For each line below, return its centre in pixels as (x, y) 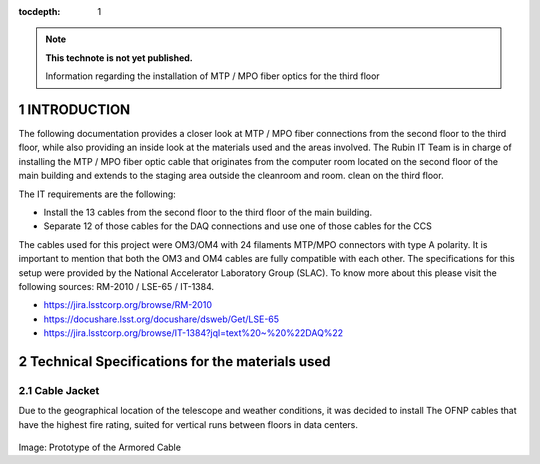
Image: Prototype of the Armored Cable (100, 447)
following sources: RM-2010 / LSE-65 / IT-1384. (116, 286)
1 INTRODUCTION (74, 109)
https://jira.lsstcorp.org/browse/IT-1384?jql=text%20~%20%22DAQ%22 (193, 333)
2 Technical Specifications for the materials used (174, 361)
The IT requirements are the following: (97, 194)
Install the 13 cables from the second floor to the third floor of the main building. (208, 212)
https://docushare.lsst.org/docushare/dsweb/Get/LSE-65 (161, 319)
